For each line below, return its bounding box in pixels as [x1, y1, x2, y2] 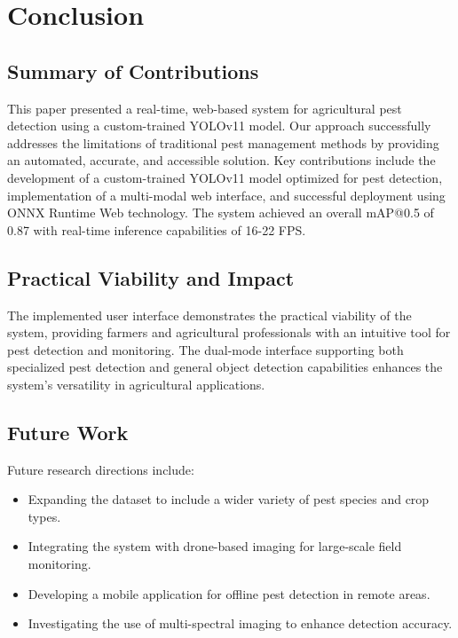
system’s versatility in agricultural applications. [7, 374, 265, 393]
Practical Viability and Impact [7, 264, 295, 291]
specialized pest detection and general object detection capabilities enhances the [7, 358, 443, 376]
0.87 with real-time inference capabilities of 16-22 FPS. [7, 220, 306, 239]
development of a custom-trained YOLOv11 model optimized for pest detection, [7, 168, 443, 186]
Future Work [7, 418, 129, 445]
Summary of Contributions [7, 57, 259, 84]
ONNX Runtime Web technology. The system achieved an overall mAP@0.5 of [7, 203, 434, 222]
